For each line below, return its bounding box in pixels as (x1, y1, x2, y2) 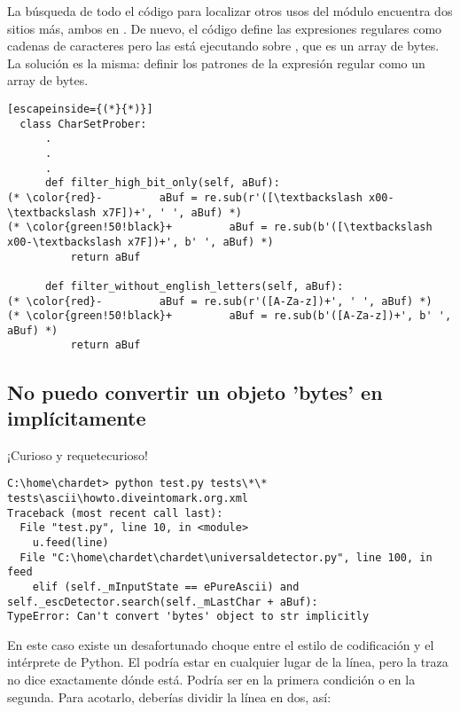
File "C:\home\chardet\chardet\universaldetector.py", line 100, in (19, 551, 433, 564)
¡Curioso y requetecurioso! (7, 445, 148, 464)
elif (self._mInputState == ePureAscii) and (32, 580, 300, 593)
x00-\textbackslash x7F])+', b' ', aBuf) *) (7, 235, 274, 248)
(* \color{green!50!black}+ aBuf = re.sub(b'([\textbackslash (7, 221, 433, 234)
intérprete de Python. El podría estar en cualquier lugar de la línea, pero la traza (7, 653, 448, 671)
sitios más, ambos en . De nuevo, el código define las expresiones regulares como (7, 19, 442, 37)
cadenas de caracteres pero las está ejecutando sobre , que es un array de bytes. (7, 36, 440, 55)
